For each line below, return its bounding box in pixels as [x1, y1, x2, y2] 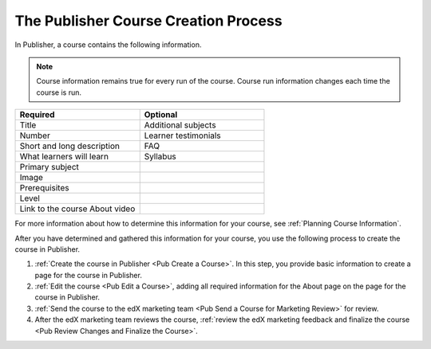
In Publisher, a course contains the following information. [14, 40, 202, 49]
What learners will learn [19, 151, 109, 163]
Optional [144, 109, 178, 120]
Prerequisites [19, 182, 69, 194]
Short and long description [19, 140, 120, 151]
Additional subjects [144, 120, 216, 131]
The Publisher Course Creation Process [14, 12, 283, 29]
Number [19, 130, 51, 141]
